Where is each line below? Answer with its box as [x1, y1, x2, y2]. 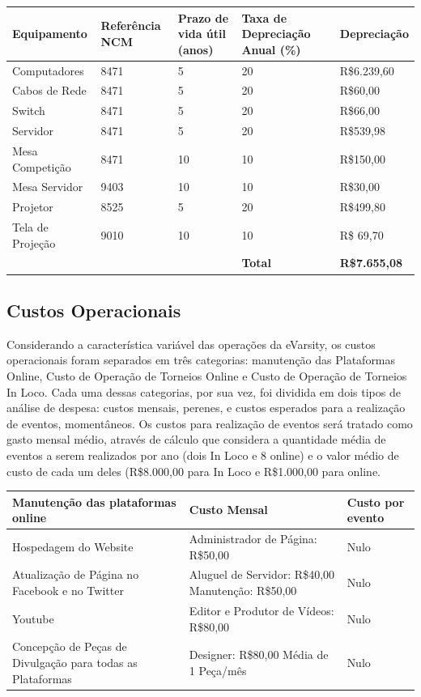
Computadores [12, 62, 84, 79]
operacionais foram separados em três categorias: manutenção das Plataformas [6, 351, 396, 368]
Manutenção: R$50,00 [189, 582, 297, 599]
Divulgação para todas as [12, 653, 138, 670]
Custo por [347, 493, 405, 510]
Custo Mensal [189, 501, 268, 518]
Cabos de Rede [12, 82, 87, 99]
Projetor [12, 198, 53, 215]
